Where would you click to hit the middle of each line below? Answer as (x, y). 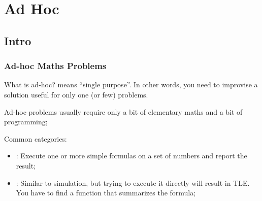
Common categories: (36, 138)
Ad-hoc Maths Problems (55, 66)
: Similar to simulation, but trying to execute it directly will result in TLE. (133, 182)
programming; (26, 122)
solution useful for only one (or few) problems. (76, 94)
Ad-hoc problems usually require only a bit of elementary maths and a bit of (123, 111)
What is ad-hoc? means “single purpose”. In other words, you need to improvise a (131, 85)
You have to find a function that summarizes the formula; (106, 193)
